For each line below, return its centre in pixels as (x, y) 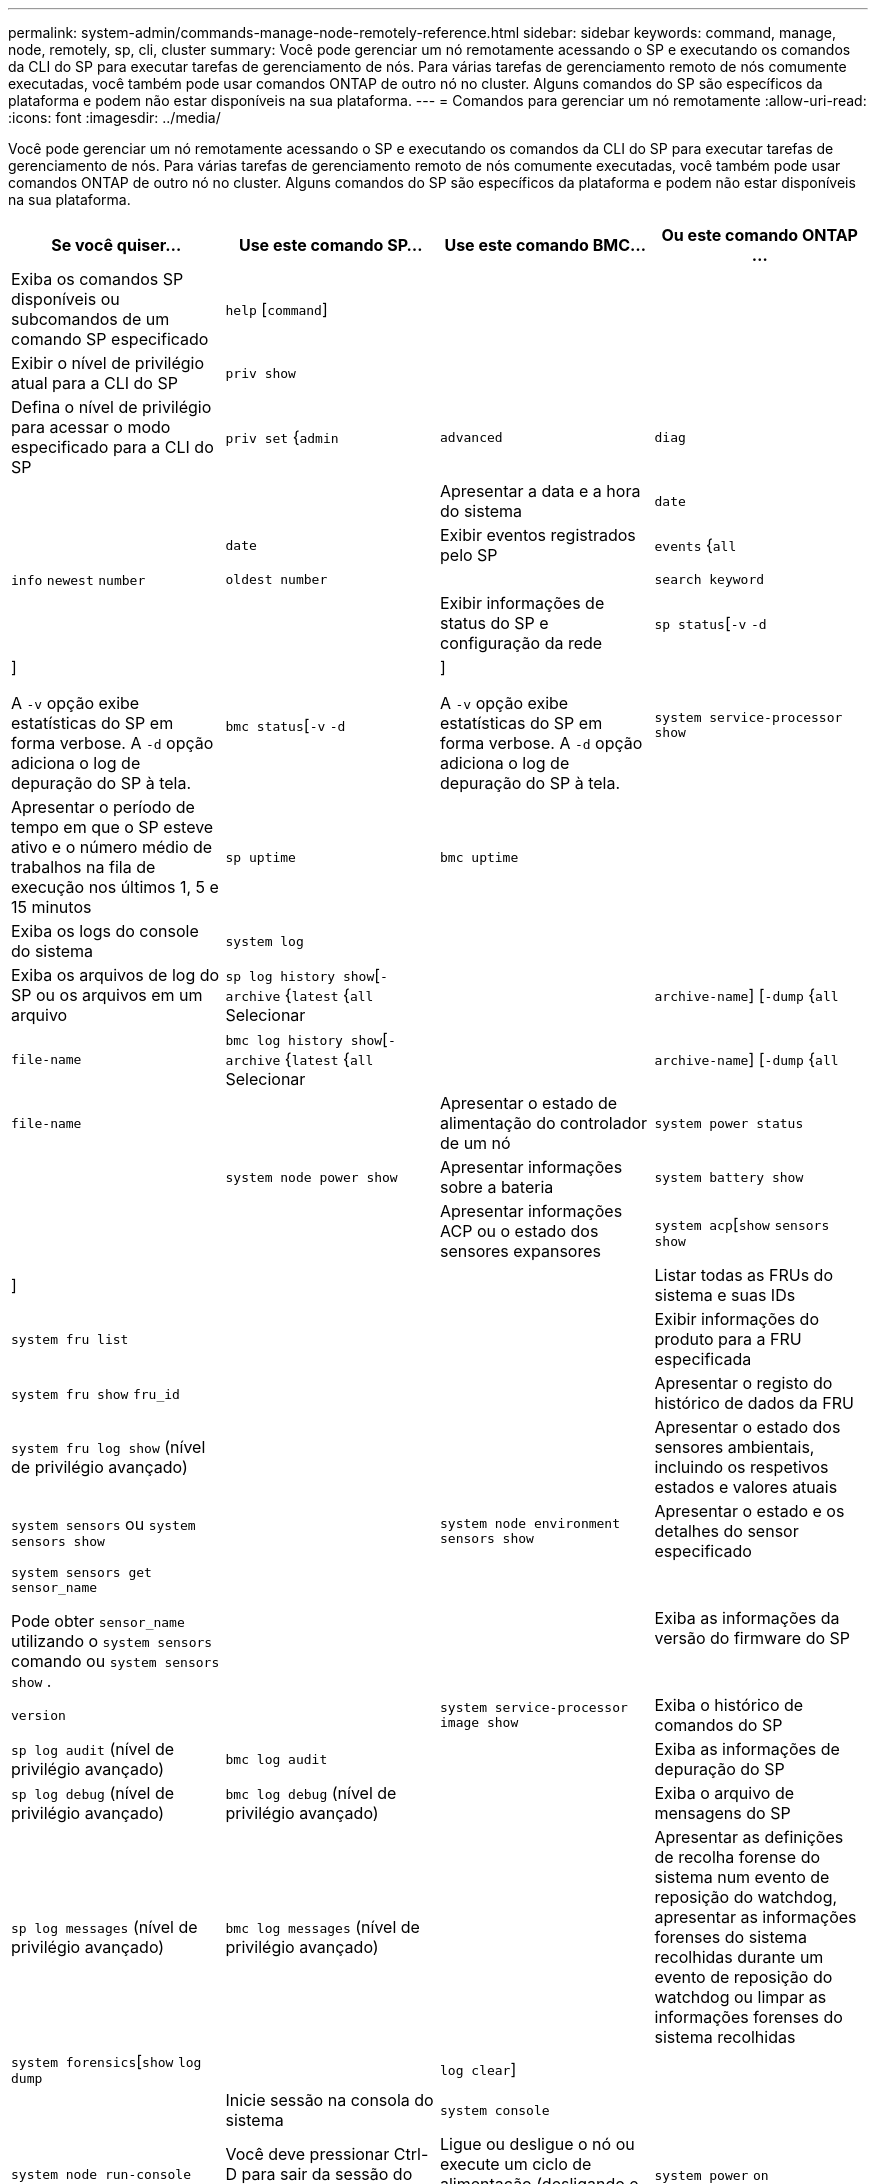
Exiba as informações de (747, 1749)
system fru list (70, 1339)
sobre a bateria (497, 1187)
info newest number (78, 580)
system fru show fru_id (95, 1394)
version (38, 1715)
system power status (729, 1123)
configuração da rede (521, 643)
